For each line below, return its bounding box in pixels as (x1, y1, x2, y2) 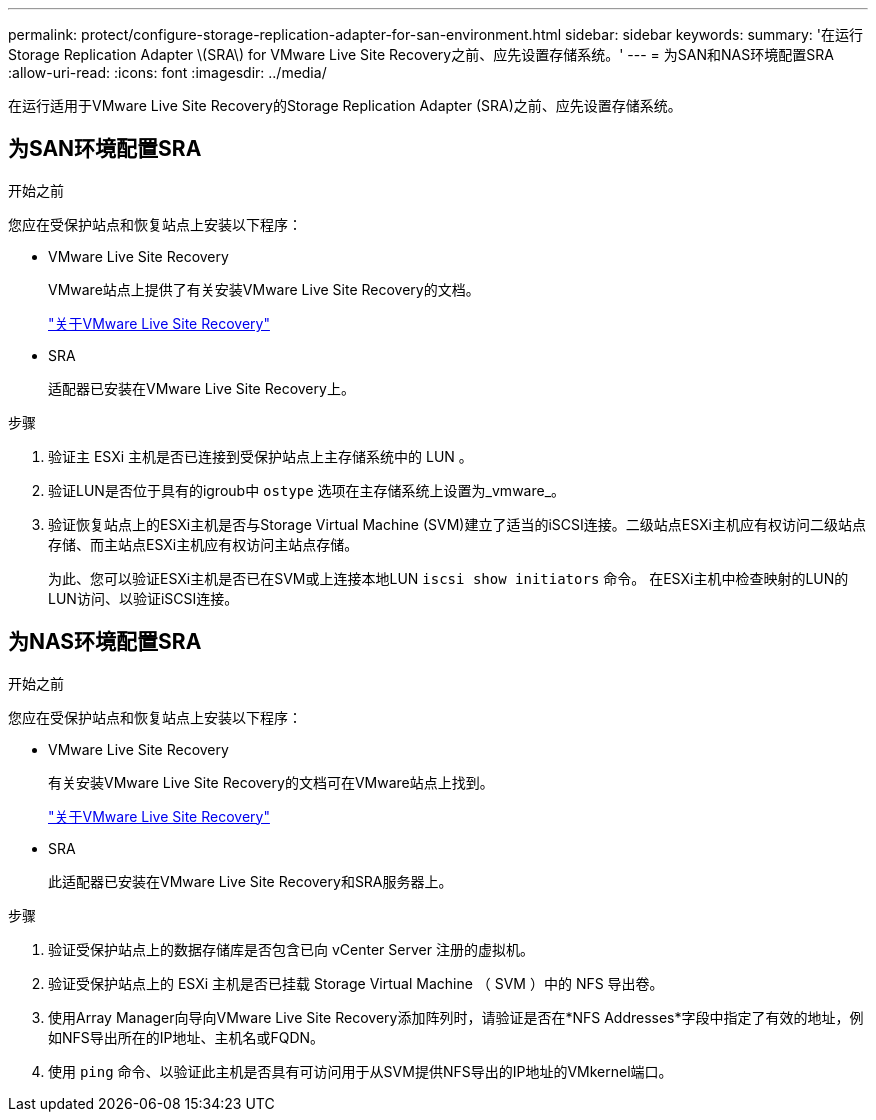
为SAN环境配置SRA (8, 136, 202, 162)
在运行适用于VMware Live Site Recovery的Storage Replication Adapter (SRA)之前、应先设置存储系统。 (8, 97, 682, 114)
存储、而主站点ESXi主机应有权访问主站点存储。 (48, 535, 359, 553)
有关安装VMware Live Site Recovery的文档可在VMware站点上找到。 (48, 773, 494, 791)
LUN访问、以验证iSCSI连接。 (48, 589, 239, 607)
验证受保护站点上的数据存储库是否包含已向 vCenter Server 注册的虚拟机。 (48, 940, 534, 958)
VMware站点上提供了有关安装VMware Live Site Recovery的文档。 (48, 280, 480, 298)
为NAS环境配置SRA (8, 629, 202, 655)
